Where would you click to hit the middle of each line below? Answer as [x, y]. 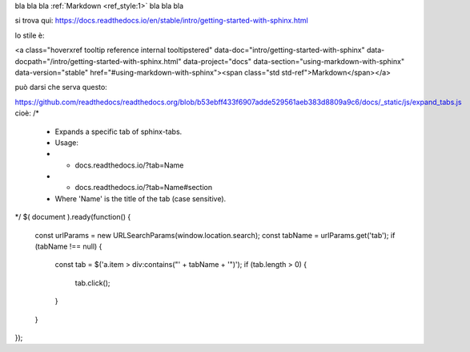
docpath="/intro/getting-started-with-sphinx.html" [98, 61]
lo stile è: [30, 35]
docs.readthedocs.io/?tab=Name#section [143, 188]
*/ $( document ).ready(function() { [73, 217]
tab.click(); [93, 283]
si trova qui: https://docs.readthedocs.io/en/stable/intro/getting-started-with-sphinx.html [161, 21]
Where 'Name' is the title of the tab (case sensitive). [141, 198]
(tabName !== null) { [68, 247]
